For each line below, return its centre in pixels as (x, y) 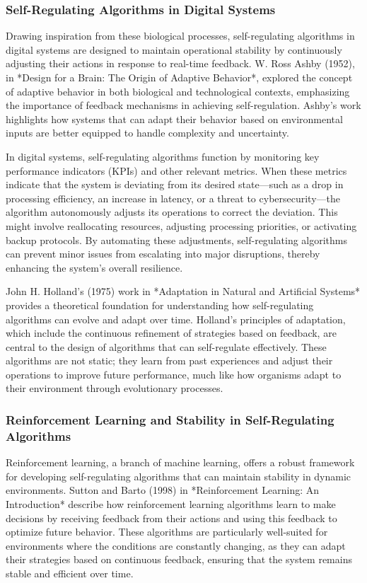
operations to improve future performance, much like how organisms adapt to (174, 374)
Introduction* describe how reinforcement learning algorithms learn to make (171, 503)
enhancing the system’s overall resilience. (94, 267)
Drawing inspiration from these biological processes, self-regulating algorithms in (180, 36)
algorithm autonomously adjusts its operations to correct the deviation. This (172, 212)
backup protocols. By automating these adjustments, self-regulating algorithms (177, 239)
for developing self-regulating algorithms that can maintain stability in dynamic (179, 476)
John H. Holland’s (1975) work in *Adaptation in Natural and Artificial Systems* (183, 291)
